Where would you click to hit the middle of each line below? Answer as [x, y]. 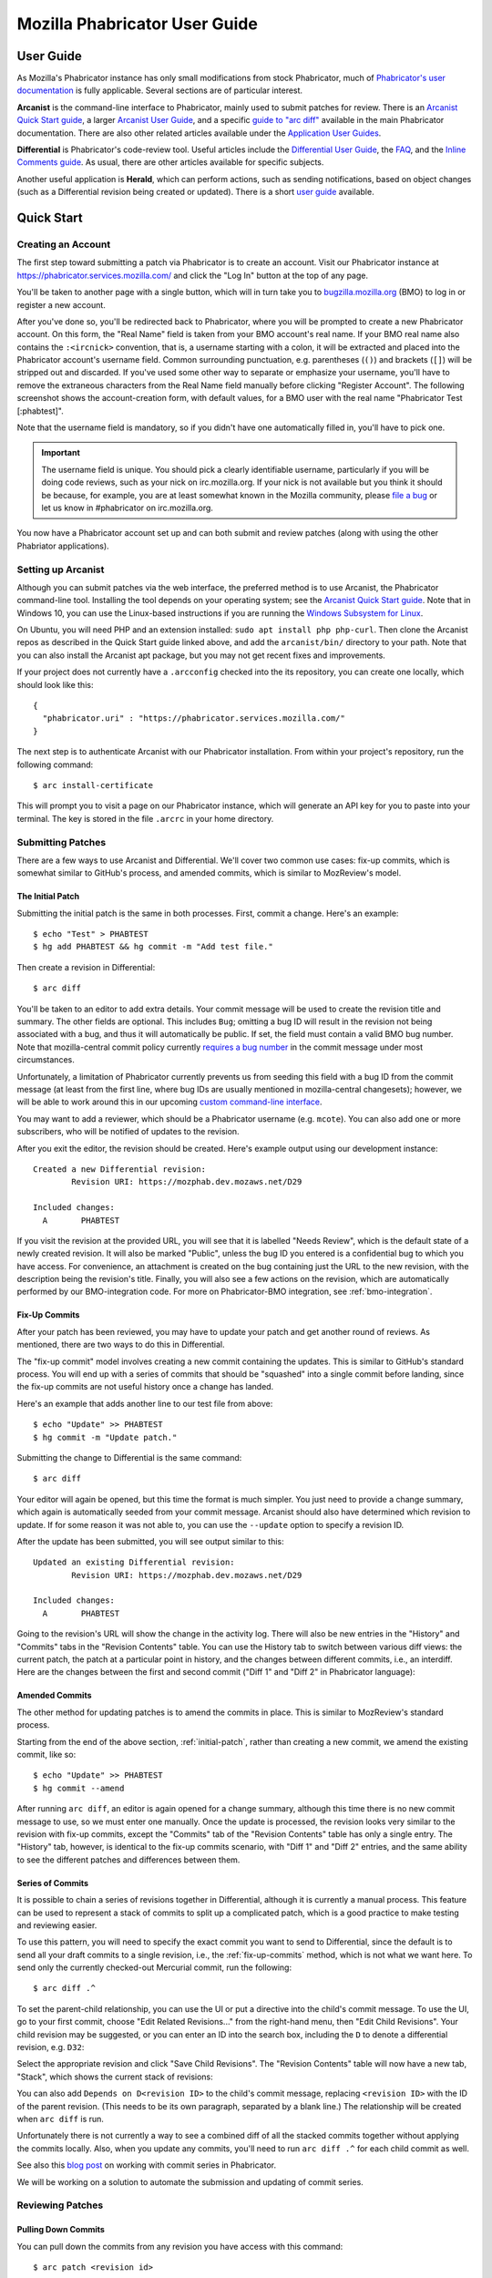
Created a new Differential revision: [120, 1169]
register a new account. [61, 304]
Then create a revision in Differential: [86, 967]
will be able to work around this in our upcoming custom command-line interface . [169, 1102]
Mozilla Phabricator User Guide [138, 24]
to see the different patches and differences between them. [128, 1860]
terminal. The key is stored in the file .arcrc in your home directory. [145, 818]
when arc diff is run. [61, 2119]
